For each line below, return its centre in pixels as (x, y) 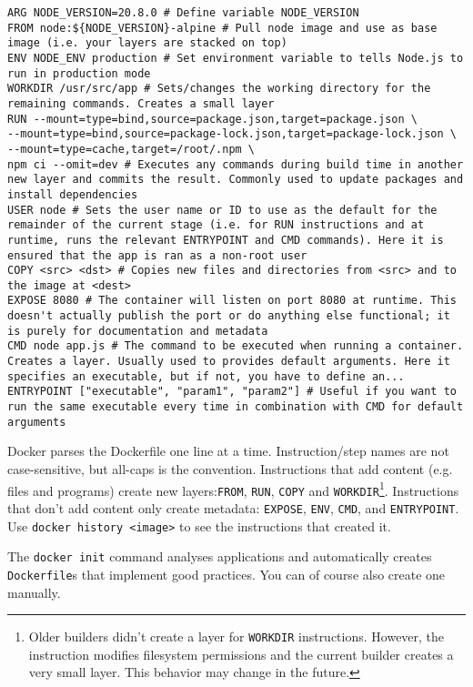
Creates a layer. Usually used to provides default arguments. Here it (229, 362)
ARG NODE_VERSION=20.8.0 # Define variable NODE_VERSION (183, 13)
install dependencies (73, 194)
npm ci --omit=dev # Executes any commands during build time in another (236, 164)
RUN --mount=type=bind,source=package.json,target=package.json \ (213, 119)
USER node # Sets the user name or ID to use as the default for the (222, 210)
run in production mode (79, 73)
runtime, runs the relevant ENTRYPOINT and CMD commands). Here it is (226, 240)
